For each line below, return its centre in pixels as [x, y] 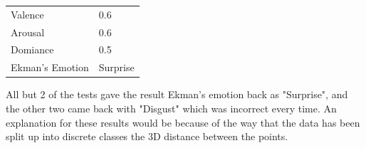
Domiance [32, 49]
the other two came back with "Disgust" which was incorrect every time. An [171, 108]
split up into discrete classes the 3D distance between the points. [147, 136]
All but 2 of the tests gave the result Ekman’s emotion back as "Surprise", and [177, 94]
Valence [27, 14]
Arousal [28, 32]
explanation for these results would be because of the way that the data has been [183, 122]
